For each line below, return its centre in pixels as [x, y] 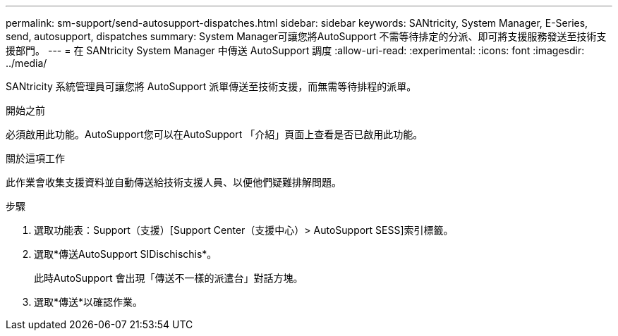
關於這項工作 [35, 158]
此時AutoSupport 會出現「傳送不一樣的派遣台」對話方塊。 [169, 278]
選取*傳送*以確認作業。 [89, 302]
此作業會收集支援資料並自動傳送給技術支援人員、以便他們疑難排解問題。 [174, 182]
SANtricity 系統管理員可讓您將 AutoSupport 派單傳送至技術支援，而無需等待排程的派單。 [211, 86]
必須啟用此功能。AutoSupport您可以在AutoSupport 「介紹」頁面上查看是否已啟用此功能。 [214, 134]
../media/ [26, 63]
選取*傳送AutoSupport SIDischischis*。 [126, 254]
